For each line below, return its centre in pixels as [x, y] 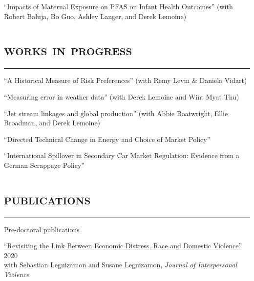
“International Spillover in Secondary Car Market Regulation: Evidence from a [122, 155]
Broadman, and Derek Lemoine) [52, 123]
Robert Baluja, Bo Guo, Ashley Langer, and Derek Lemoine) [95, 16]
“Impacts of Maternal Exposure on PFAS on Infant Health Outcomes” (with [118, 6]
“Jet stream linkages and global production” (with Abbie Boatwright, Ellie [116, 113]
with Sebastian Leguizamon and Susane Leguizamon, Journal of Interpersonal [121, 265]
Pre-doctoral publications [42, 229]
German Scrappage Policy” [44, 165]
